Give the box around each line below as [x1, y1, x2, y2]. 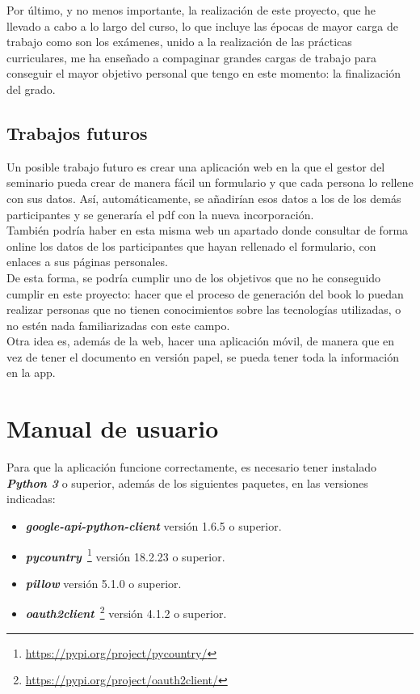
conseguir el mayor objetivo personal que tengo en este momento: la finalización [6, 65, 401, 82]
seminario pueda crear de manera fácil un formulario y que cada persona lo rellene [6, 174, 414, 191]
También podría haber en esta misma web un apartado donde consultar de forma [6, 222, 409, 239]
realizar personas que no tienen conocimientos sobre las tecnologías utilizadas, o [6, 301, 401, 318]
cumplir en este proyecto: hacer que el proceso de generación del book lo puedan [6, 285, 404, 302]
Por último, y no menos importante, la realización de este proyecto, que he [6, 2, 376, 18]
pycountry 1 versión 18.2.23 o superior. [25, 545, 225, 565]
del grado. [6, 80, 56, 97]
